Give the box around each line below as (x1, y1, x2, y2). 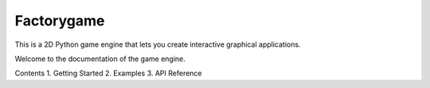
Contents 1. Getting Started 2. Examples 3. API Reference (14, 68, 202, 78)
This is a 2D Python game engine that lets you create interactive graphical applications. (14, 40, 301, 49)
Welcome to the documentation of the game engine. (14, 54, 186, 63)
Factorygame (14, 12, 105, 29)
